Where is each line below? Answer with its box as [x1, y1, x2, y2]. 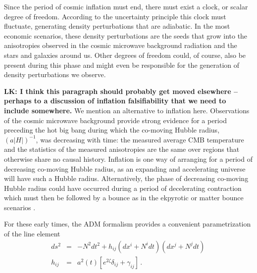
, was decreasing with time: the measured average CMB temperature [36, 134, 244, 144]
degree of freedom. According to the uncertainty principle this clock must [4, 11, 226, 21]
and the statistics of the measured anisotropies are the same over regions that [4, 144, 240, 154]
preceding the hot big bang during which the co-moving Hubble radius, [4, 125, 220, 135]
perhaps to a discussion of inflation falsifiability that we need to [4, 95, 226, 106]
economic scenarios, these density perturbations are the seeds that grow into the [4, 30, 248, 41]
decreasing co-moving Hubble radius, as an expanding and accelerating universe [4, 163, 246, 174]
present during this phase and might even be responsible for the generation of [4, 59, 240, 70]
